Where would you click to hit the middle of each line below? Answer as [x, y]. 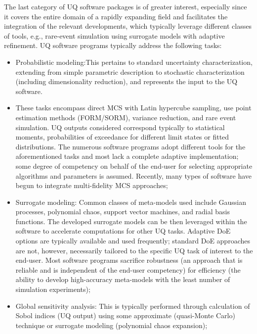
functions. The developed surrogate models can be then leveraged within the [131, 221]
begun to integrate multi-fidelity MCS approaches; [92, 185]
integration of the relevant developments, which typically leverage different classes [128, 26]
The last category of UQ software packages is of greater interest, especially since [126, 6]
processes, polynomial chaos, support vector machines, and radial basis [123, 212]
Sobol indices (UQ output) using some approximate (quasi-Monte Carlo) [125, 315]
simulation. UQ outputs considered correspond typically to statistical [120, 127]
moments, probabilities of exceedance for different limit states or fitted [122, 137]
